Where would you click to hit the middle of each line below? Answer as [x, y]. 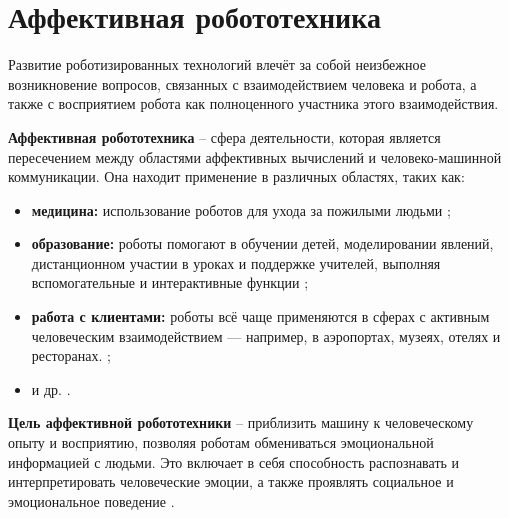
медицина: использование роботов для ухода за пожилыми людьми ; [241, 209]
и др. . [51, 388]
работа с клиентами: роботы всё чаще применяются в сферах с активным [260, 316]
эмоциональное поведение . [91, 500]
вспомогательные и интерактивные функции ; [170, 282]
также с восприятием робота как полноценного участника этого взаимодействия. [253, 103]
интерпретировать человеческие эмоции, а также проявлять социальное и [231, 481]
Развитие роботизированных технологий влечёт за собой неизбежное [217, 64]
